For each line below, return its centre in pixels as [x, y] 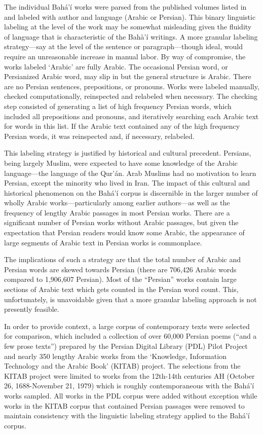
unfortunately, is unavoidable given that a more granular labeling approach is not [130, 299]
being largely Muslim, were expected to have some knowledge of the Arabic [121, 162]
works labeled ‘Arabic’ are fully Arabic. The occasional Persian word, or [116, 66]
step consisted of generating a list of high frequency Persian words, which [118, 106]
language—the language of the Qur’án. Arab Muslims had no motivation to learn [130, 173]
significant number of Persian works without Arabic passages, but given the [121, 222]
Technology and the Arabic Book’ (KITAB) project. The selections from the [122, 366]
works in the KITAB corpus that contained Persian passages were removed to [124, 405]
